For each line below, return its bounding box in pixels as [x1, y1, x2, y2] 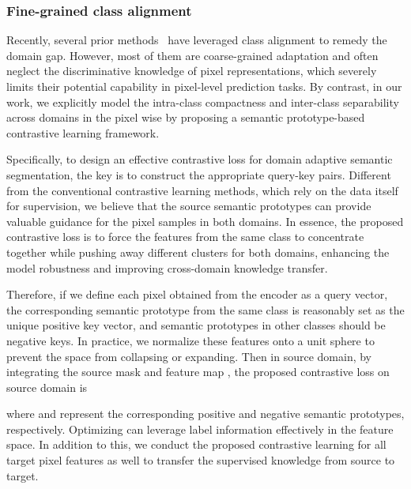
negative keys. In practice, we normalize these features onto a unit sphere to [6, 332, 375, 348]
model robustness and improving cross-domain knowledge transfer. [6, 259, 328, 276]
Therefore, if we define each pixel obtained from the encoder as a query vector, [6, 286, 388, 303]
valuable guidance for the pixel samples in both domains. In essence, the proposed [6, 213, 404, 229]
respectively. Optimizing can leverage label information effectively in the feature [6, 420, 394, 437]
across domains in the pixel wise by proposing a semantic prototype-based [6, 109, 365, 126]
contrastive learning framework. [6, 124, 160, 141]
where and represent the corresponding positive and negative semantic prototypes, [6, 405, 405, 422]
